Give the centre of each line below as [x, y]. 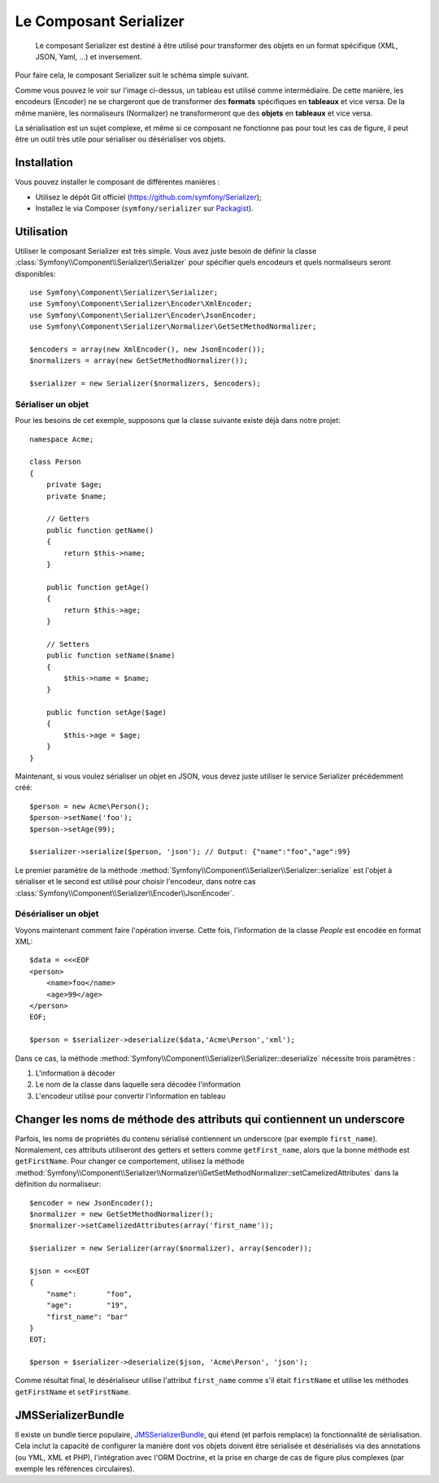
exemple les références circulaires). [75, 1468]
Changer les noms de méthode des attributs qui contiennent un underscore [210, 1119]
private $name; [76, 496]
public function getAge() [98, 587]
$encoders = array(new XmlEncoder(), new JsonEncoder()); [148, 349]
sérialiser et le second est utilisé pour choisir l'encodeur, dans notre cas [135, 882]
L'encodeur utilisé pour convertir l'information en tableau [130, 1096]
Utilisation [41, 231]
